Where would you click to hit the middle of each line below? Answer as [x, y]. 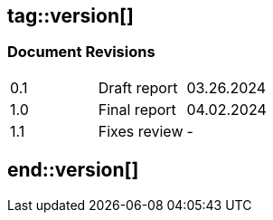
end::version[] [73, 170]
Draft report [138, 87]
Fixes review [141, 131]
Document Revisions [81, 52]
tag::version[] [71, 16]
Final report [137, 109]
